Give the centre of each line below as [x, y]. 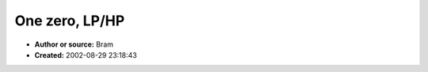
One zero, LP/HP [70, 21]
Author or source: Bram [74, 44]
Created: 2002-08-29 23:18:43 [86, 55]
